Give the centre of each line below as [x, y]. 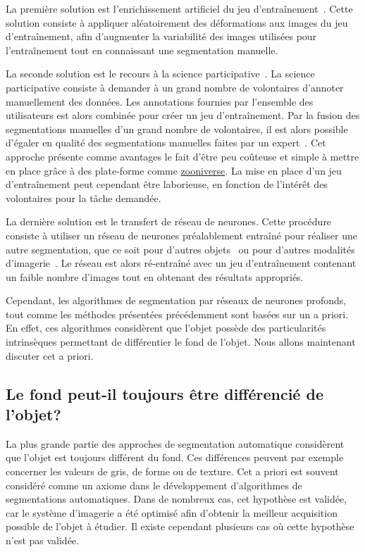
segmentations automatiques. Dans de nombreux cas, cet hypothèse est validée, [177, 499]
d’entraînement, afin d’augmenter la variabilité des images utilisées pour [161, 36]
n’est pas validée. [42, 540]
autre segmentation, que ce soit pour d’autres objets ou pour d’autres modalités [180, 249]
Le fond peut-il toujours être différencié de [165, 393]
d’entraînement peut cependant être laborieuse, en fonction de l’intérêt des [167, 184]
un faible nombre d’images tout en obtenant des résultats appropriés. [155, 276]
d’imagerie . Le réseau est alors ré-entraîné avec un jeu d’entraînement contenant [181, 263]
